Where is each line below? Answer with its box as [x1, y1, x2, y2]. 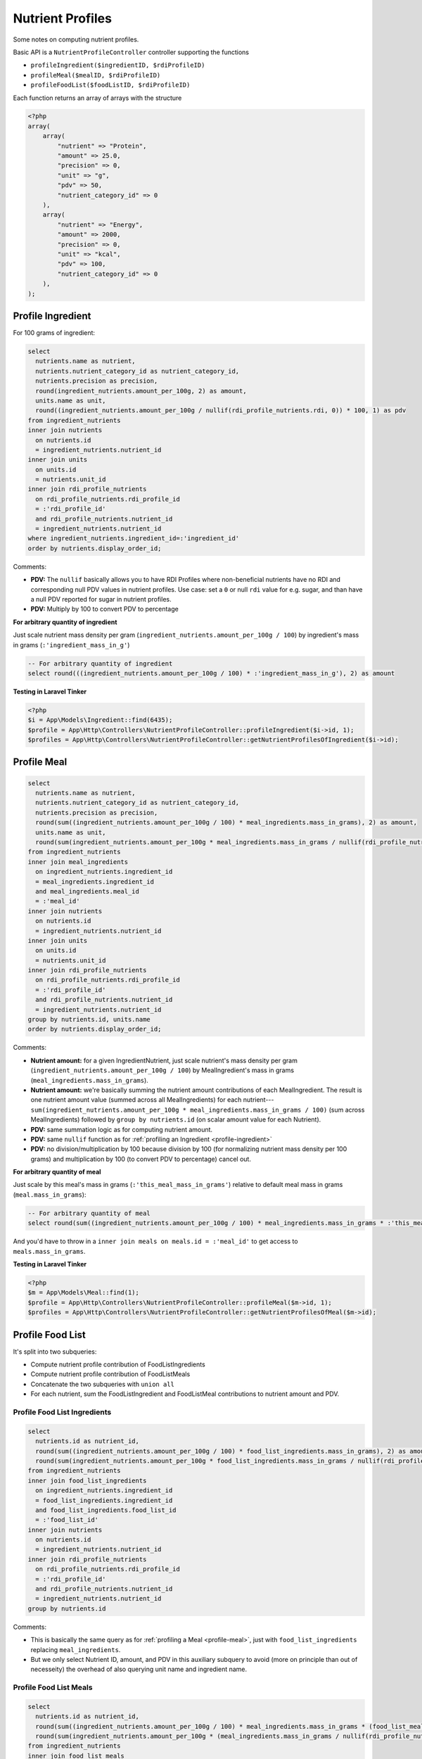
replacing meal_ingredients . [30, 1645, 121, 1653]
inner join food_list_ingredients [27, 1476, 147, 1485]
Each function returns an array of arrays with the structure [13, 94, 182, 102]
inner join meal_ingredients [27, 858, 129, 865]
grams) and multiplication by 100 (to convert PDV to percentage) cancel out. [30, 1155, 251, 1163]
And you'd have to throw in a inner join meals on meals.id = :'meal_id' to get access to [13, 1237, 298, 1245]
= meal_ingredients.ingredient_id [35, 877, 155, 886]
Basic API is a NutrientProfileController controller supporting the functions [13, 48, 250, 56]
